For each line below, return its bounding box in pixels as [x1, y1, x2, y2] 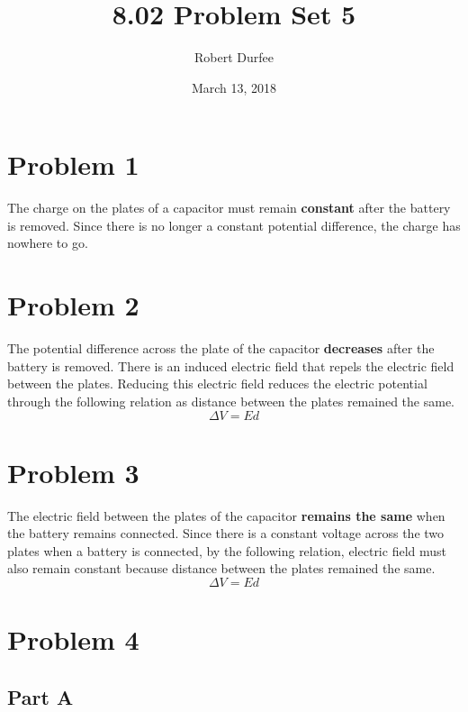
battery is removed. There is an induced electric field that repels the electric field [7, 356, 454, 375]
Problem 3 [7, 453, 139, 490]
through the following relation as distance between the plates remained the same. [7, 391, 455, 410]
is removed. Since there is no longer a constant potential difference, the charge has [7, 215, 461, 234]
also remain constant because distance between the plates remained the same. [7, 559, 436, 578]
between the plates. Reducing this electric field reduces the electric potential [7, 374, 427, 393]
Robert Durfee [194, 48, 274, 67]
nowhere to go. [7, 233, 88, 252]
